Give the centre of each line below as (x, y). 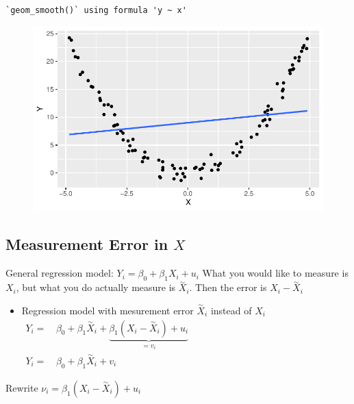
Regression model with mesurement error (108, 311)
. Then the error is (228, 287)
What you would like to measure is (275, 273)
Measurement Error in (87, 244)
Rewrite (22, 387)
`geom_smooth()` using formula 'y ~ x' (96, 10)
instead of (231, 311)
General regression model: (60, 273)
